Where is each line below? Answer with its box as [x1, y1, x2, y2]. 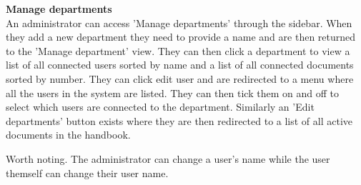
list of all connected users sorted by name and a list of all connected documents [6, 57, 354, 72]
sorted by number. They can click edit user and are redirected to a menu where [6, 71, 354, 86]
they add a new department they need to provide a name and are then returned [6, 29, 356, 44]
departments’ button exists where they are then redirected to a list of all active [6, 113, 353, 128]
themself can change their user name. [6, 165, 169, 180]
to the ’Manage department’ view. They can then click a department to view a [6, 43, 350, 58]
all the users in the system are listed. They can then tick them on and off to [6, 85, 339, 100]
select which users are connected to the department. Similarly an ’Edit [6, 99, 315, 114]
